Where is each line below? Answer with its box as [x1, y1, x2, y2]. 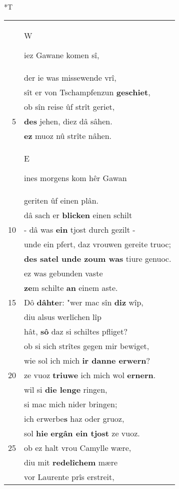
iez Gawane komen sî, [24, 49, 99, 61]
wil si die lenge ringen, [24, 383, 107, 395]
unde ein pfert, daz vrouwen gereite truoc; [24, 238, 171, 250]
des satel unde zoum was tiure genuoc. [24, 252, 171, 264]
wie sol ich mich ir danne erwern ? [24, 354, 150, 366]
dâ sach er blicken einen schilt [24, 209, 132, 221]
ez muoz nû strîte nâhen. [24, 129, 111, 141]
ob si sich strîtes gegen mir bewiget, [24, 340, 149, 352]
